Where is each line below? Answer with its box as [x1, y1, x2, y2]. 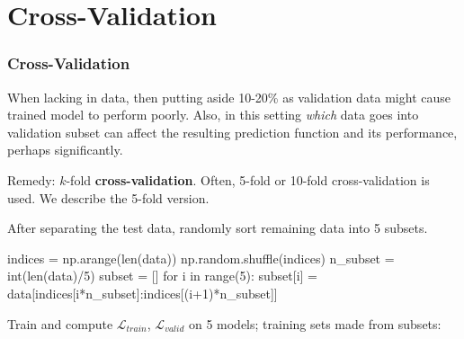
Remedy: [7, 170, 56, 189]
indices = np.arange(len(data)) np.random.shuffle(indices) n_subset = [7, 248, 395, 267]
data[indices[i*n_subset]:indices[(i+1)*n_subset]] [7, 283, 278, 302]
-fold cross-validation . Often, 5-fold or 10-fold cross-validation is [66, 170, 430, 189]
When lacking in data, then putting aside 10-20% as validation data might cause [7, 87, 451, 106]
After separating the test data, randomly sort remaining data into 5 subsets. [7, 219, 428, 237]
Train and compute [7, 314, 113, 333]
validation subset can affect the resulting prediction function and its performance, [7, 122, 458, 141]
